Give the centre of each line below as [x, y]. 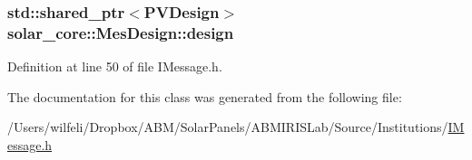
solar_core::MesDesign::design [121, 32]
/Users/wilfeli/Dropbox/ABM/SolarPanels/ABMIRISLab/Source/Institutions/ [228, 127]
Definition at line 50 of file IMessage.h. [115, 66]
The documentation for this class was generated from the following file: [205, 96]
